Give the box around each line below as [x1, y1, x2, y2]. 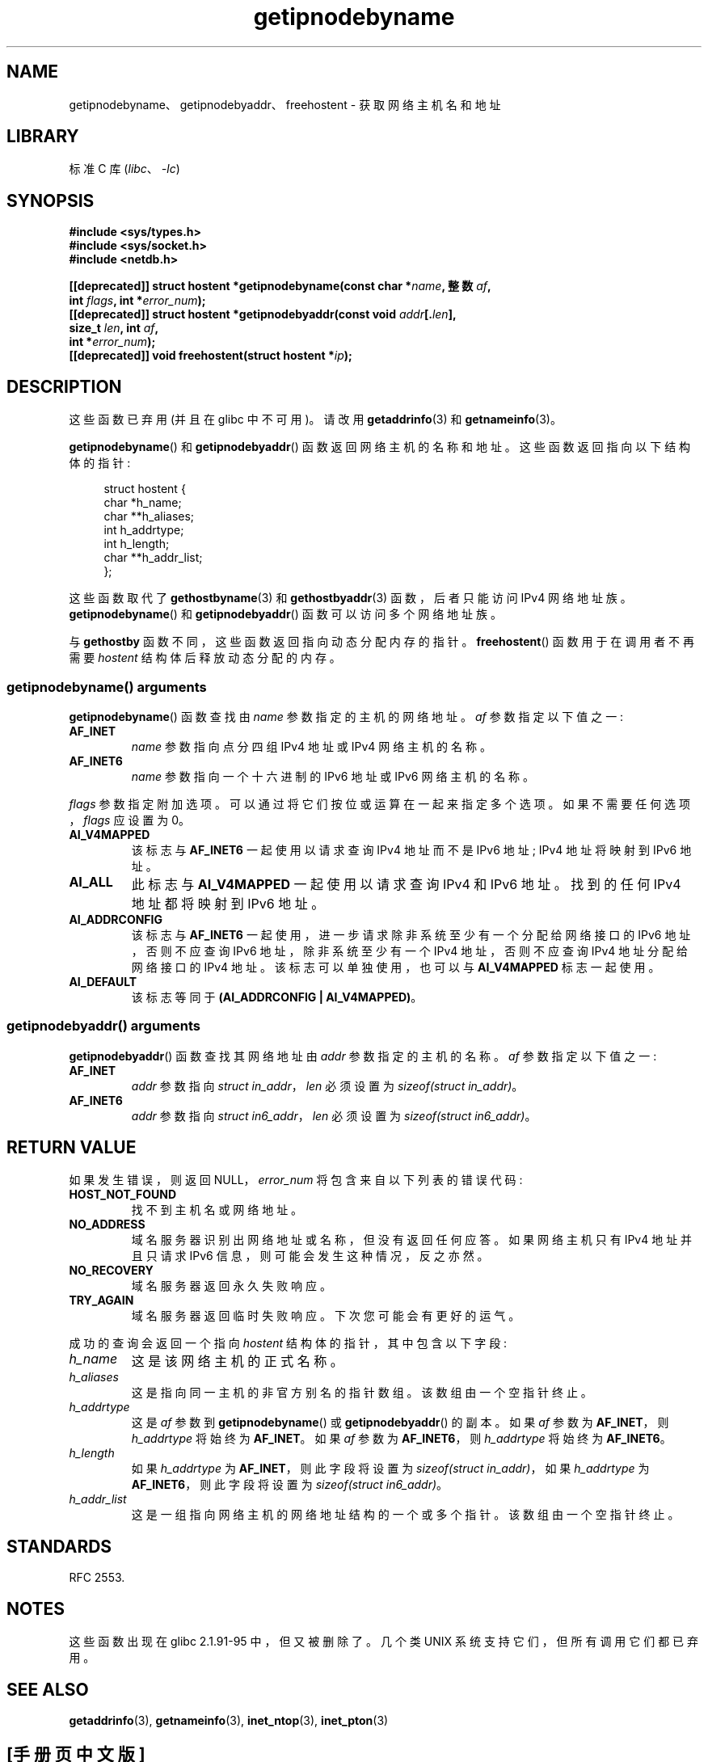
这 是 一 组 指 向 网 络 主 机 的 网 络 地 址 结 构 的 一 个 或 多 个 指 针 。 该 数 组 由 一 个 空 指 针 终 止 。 [131, 1507, 680, 1522]
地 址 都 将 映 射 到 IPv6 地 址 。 [131, 895, 325, 912]
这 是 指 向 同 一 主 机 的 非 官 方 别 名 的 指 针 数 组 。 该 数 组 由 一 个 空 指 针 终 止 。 [131, 1385, 592, 1400]
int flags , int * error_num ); [69, 293, 206, 308]
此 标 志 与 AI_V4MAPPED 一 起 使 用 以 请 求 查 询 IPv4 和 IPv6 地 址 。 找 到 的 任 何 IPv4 [131, 875, 681, 892]
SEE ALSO [6, 1679, 89, 1700]
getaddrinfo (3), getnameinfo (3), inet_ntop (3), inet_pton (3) [69, 1714, 389, 1727]
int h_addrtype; [103, 523, 184, 537]
